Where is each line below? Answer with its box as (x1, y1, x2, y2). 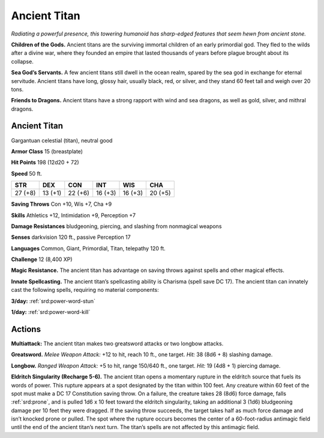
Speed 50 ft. (11, 170, 42, 177)
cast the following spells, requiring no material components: (11, 286, 159, 294)
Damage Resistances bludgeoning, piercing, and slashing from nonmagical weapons (11, 223, 222, 230)
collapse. (11, 58, 34, 65)
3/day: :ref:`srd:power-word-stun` (11, 297, 96, 304)
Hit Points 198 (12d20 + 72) (11, 159, 79, 166)
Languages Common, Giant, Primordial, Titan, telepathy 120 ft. (11, 244, 166, 252)
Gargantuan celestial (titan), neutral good (11, 137, 113, 144)
